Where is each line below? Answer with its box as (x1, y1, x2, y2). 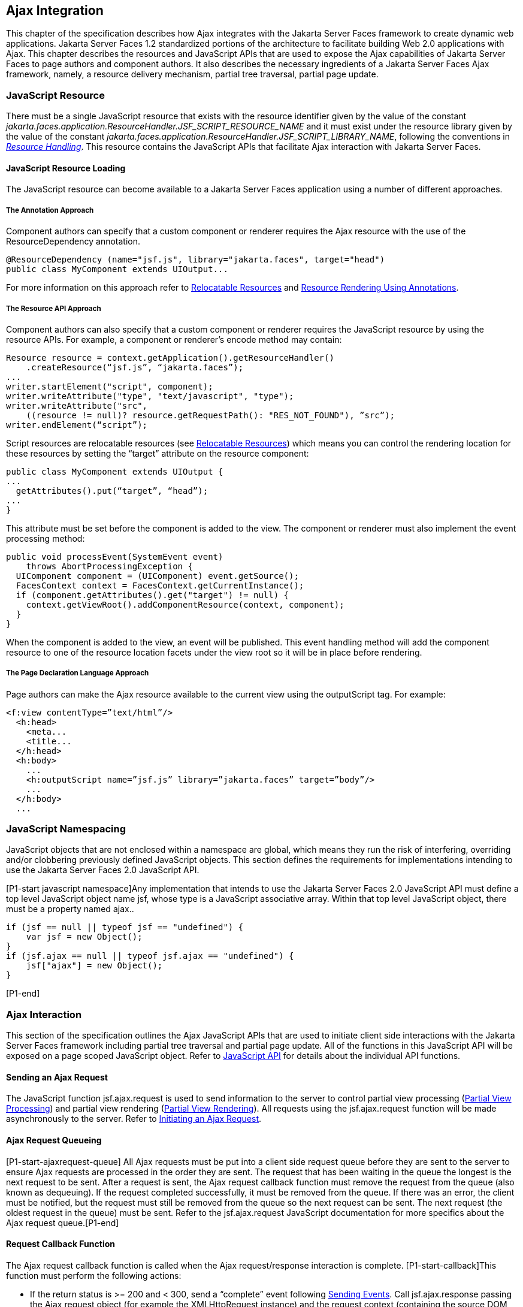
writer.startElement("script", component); (6, 381, 213, 391)
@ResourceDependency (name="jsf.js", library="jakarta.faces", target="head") (6, 255, 385, 265)
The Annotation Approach (6, 206, 94, 215)
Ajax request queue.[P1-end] (6, 1217, 119, 1228)
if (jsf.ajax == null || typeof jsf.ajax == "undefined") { (6, 951, 294, 961)
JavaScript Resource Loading (6, 162, 126, 173)
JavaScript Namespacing (6, 823, 126, 835)
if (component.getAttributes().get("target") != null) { (16, 590, 289, 600)
